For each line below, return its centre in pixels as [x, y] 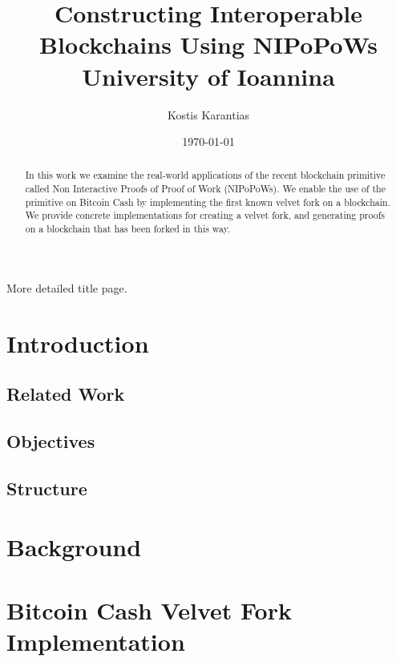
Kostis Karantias [208, 114]
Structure [47, 488]
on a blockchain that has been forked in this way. [128, 229]
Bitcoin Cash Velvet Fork [149, 610]
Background [74, 547]
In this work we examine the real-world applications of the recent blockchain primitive [205, 175]
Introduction [78, 343]
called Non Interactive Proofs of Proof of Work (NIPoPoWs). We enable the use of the [206, 189]
